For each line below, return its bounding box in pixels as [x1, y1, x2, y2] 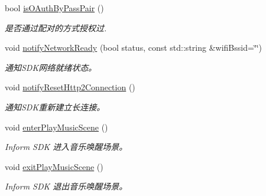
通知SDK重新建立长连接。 [5, 100, 105, 113]
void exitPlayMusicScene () [5, 160, 103, 172]
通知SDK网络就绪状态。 [5, 61, 97, 73]
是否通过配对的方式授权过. [5, 21, 107, 34]
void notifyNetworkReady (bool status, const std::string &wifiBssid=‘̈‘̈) [5, 41, 262, 54]
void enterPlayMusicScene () [5, 120, 108, 133]
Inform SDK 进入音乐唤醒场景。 [5, 141, 128, 153]
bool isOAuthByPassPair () [5, 2, 104, 14]
